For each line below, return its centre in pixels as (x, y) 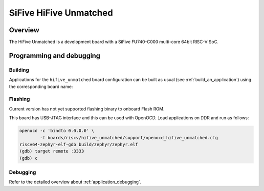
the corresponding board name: (41, 86)
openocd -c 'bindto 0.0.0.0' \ (57, 131)
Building (19, 70)
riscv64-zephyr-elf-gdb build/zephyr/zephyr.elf (79, 144)
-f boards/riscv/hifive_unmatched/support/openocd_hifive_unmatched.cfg (129, 138)
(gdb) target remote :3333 (52, 151)
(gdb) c (28, 158)
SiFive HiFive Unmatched (61, 13)
